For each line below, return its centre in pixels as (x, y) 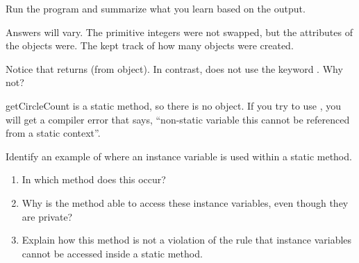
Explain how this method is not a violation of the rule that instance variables (187, 240)
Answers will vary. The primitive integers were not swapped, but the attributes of (179, 32)
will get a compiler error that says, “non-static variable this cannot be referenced (178, 119)
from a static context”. (53, 133)
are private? (47, 216)
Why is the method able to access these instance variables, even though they (185, 202)
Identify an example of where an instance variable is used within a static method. (179, 156)
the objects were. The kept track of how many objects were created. (150, 45)
